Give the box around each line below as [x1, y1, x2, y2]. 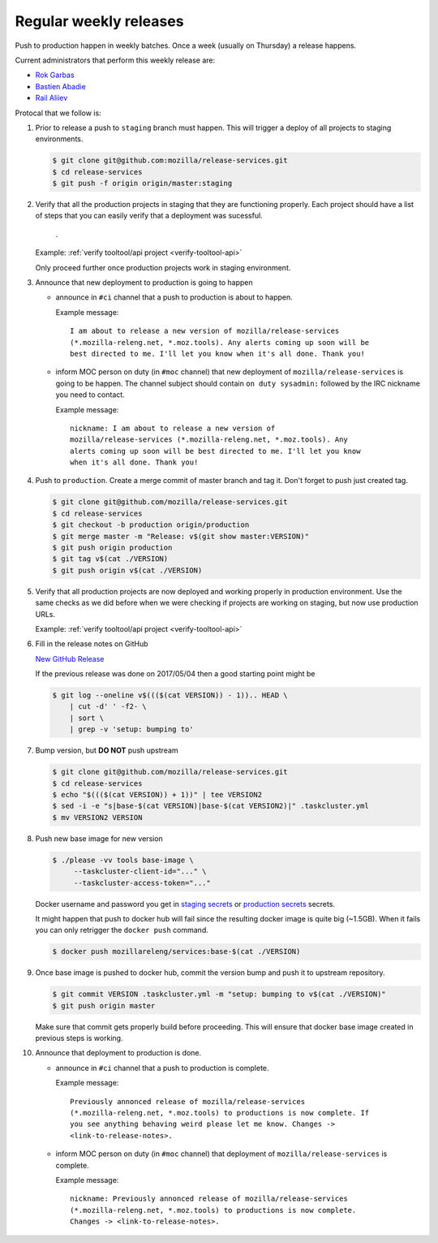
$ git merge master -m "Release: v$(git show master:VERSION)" [52, 532, 310, 541]
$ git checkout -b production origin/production [52, 520, 250, 529]
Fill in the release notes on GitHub [35, 639, 149, 649]
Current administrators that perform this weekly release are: [15, 55, 215, 65]
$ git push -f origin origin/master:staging [52, 179, 233, 188]
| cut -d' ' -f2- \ [69, 702, 148, 711]
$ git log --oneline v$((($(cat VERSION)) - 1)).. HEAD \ [52, 691, 288, 700]
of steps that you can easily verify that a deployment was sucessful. [35, 211, 263, 221]
